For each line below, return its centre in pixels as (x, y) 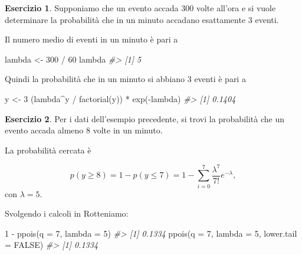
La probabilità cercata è (48, 150)
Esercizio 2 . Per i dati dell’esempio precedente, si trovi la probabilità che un (145, 118)
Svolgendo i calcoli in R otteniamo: (67, 213)
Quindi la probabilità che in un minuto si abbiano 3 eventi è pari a (125, 79)
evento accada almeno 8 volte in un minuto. (84, 130)
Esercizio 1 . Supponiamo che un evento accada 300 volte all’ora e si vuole (140, 8)
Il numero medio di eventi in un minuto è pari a (91, 39)
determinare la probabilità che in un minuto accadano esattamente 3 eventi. (142, 19)
